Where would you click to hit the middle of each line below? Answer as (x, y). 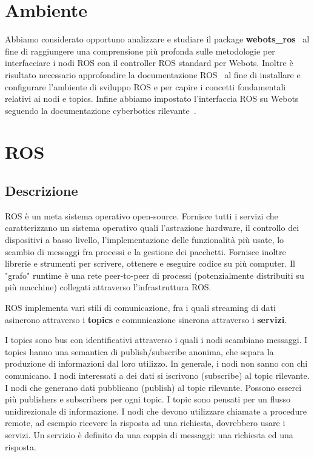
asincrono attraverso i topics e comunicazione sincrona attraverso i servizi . (146, 319)
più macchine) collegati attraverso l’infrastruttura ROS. (108, 287)
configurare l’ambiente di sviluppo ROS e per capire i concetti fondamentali (145, 86)
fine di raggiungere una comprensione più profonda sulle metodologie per (140, 51)
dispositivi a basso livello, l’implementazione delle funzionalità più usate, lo (145, 240)
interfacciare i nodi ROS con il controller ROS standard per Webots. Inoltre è (149, 63)
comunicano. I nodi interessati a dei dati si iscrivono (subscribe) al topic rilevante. (157, 375)
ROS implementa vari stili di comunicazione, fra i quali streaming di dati (140, 308)
